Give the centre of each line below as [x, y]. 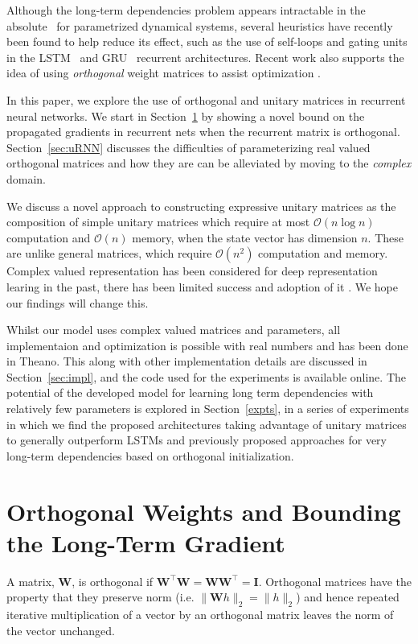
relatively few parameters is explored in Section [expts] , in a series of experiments [208, 409]
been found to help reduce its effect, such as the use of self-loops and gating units [207, 41]
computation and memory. [323, 253]
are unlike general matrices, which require [109, 253]
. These [385, 237]
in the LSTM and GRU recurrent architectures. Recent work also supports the [205, 57]
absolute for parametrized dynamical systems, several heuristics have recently [200, 25]
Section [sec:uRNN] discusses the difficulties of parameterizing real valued [189, 147]
